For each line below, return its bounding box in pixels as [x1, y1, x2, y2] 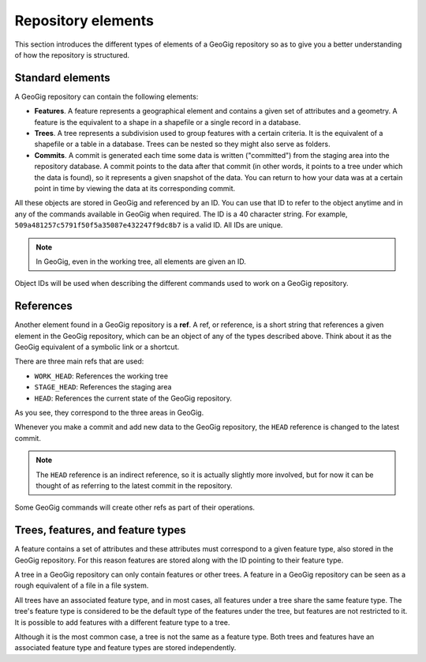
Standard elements [14, 71, 110, 85]
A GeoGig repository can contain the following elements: [14, 92, 199, 101]
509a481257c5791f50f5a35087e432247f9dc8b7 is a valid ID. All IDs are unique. [14, 220, 283, 230]
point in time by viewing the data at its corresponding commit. [34, 183, 236, 193]
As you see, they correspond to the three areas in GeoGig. [14, 408, 204, 417]
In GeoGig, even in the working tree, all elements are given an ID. [35, 257, 246, 266]
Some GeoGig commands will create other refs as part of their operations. [14, 502, 256, 513]
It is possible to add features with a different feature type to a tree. [14, 617, 230, 627]
